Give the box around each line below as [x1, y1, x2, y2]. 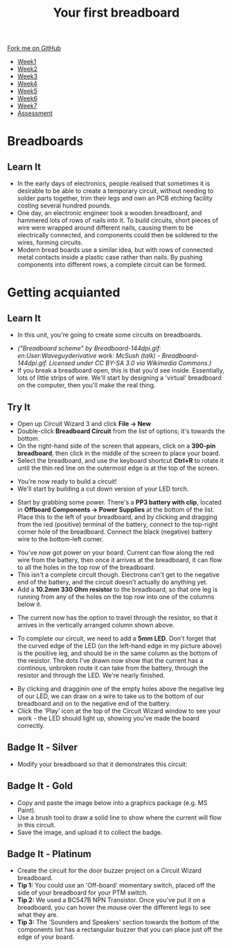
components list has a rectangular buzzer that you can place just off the [17, 925, 223, 934]
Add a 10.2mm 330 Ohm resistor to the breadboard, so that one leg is [17, 585, 218, 593]
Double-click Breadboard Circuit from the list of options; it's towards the [17, 427, 225, 435]
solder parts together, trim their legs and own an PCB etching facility [17, 194, 213, 203]
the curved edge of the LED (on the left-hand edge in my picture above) [17, 642, 222, 650]
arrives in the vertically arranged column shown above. [17, 621, 175, 629]
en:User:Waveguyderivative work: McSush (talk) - [17, 352, 161, 360]
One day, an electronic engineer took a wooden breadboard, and [17, 209, 202, 217]
